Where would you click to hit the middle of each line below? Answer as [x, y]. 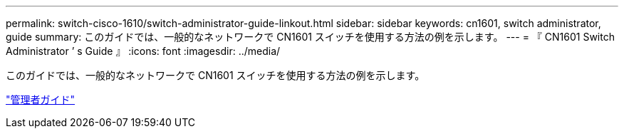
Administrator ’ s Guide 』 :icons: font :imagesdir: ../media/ [143, 51]
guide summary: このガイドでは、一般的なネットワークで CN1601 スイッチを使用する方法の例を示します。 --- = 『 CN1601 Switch [310, 37]
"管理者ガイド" [41, 99]
